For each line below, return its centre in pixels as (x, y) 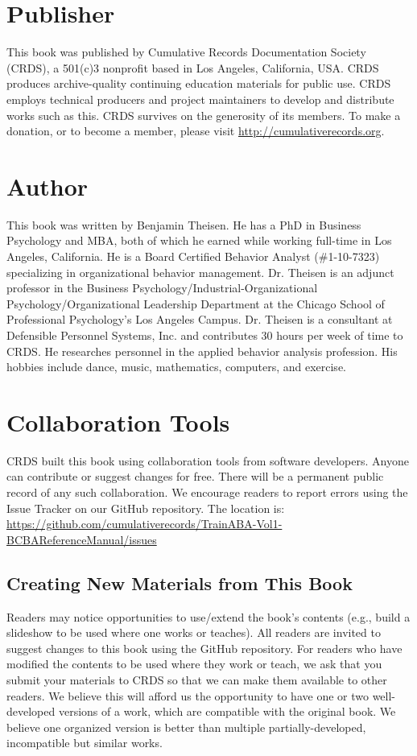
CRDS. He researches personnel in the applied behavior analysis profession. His (202, 351)
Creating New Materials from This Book (180, 582)
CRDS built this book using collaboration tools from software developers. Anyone (208, 460)
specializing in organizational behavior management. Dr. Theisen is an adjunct (200, 272)
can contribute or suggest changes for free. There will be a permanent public (195, 476)
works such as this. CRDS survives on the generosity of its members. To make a (204, 115)
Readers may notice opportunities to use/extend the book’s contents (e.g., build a (208, 616)
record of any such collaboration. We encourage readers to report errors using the (207, 492)
